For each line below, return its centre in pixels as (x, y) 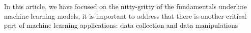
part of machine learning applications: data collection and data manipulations (121, 25)
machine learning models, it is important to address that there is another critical (125, 16)
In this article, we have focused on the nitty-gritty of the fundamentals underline (125, 6)
